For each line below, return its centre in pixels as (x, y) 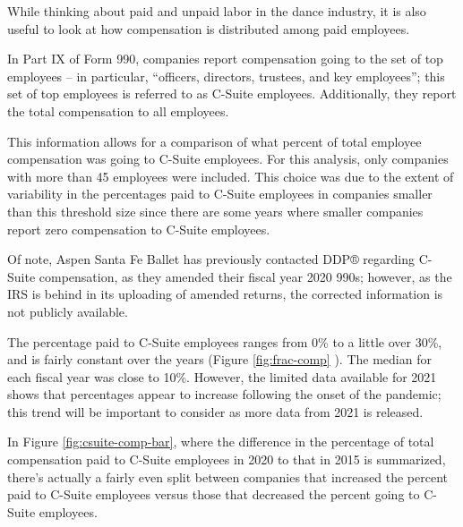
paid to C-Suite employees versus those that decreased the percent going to (214, 494)
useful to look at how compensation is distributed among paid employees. (209, 28)
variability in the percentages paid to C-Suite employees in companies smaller (220, 194)
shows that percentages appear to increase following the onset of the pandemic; (224, 394)
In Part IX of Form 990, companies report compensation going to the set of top (225, 59)
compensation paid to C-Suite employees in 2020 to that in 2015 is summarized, (227, 459)
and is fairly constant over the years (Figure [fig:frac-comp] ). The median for (219, 359)
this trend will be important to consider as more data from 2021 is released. (215, 411)
